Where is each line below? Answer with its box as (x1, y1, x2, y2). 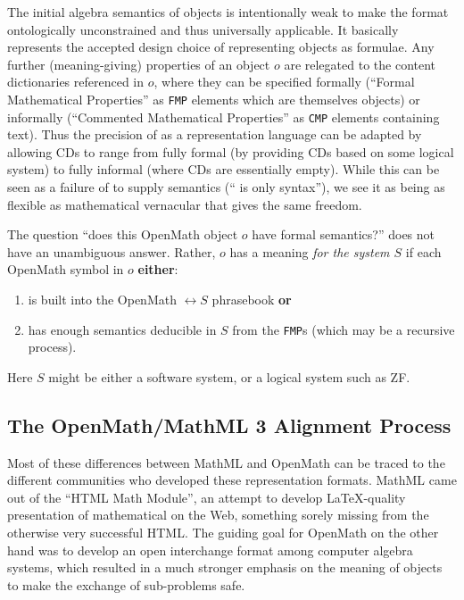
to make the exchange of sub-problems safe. (7, 575, 245, 594)
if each (405, 242, 442, 261)
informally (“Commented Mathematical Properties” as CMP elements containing (7, 107, 440, 126)
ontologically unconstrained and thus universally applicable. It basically (7, 20, 399, 38)
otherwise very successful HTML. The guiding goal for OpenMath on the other (7, 523, 439, 542)
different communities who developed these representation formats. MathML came (7, 471, 457, 489)
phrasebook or (211, 290, 292, 309)
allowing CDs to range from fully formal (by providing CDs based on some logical (7, 142, 454, 161)
